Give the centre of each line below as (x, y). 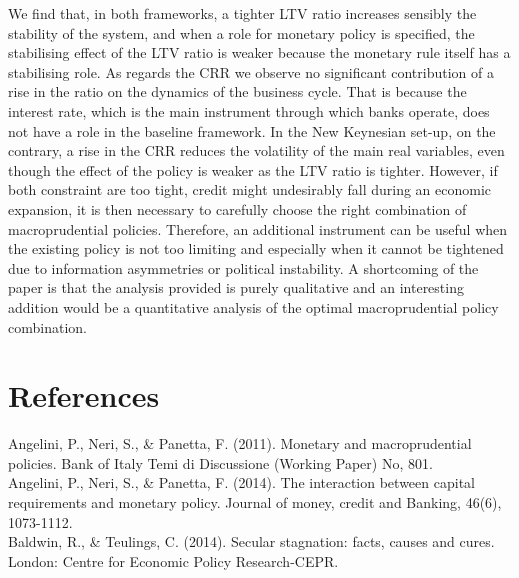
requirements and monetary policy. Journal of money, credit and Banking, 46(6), (255, 502)
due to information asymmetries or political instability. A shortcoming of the (243, 267)
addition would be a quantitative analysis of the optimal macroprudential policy (253, 306)
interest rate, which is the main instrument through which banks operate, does (249, 110)
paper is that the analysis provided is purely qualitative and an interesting (236, 287)
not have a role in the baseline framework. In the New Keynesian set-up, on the (252, 130)
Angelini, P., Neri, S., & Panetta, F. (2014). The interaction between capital (241, 482)
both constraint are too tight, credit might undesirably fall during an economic (250, 189)
